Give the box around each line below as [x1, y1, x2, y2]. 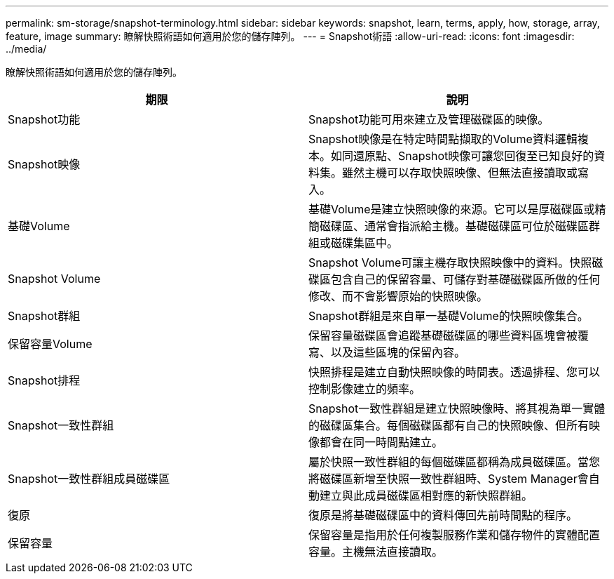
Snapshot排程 [8, 373, 81, 387]
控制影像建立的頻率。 [308, 382, 421, 396]
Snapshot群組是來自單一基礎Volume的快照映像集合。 [308, 309, 589, 323]
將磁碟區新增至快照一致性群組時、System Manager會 [308, 472, 589, 486]
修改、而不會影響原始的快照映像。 [308, 289, 489, 303]
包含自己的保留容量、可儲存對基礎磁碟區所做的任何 [331, 272, 601, 286]
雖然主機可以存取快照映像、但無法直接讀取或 [342, 166, 578, 180]
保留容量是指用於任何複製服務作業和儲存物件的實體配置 [308, 528, 601, 542]
